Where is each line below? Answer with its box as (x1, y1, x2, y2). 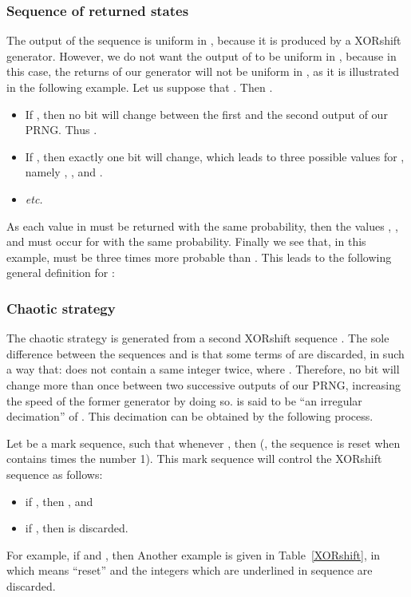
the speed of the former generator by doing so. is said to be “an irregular (6, 392, 362, 409)
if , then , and (25, 492, 93, 509)
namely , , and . (25, 164, 103, 180)
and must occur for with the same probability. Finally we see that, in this (6, 233, 366, 250)
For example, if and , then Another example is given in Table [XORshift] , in (6, 546, 381, 563)
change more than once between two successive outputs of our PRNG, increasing (6, 376, 401, 393)
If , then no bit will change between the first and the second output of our (25, 105, 388, 122)
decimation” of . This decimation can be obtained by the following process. (6, 408, 373, 425)
